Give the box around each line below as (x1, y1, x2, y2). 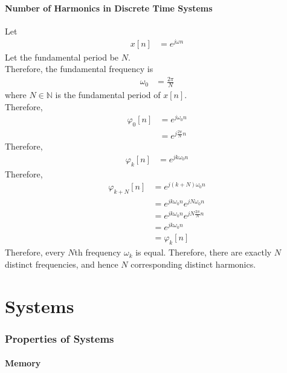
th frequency (74, 246, 121, 259)
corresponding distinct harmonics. (131, 257, 256, 270)
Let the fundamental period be (5, 50, 119, 63)
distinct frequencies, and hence (5, 257, 118, 270)
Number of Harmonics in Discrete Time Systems (5, 1, 213, 14)
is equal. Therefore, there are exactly (135, 246, 272, 259)
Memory (5, 357, 41, 369)
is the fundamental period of (55, 88, 161, 101)
